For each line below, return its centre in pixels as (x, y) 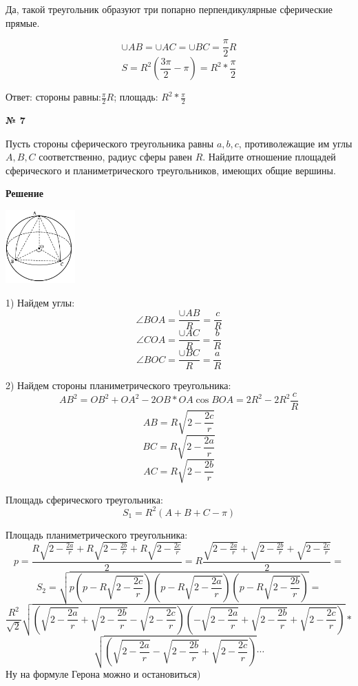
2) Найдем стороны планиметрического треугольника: (118, 385)
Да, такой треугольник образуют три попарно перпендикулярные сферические (169, 9)
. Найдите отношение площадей (269, 157)
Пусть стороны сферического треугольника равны (110, 143)
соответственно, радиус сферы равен (115, 157)
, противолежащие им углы (295, 143)
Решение (24, 193)
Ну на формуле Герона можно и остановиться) (103, 673)
